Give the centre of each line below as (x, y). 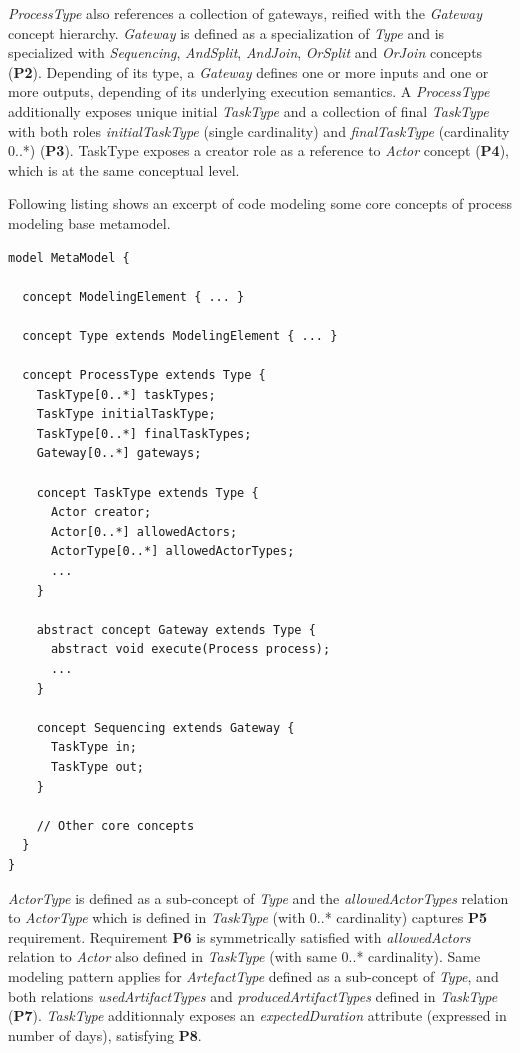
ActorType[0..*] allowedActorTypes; (172, 551)
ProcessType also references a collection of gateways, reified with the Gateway (245, 13)
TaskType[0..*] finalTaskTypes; (144, 433)
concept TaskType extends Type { (147, 492)
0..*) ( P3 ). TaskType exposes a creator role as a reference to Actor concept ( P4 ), (258, 150)
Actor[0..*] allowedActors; (144, 531)
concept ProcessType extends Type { (144, 375)
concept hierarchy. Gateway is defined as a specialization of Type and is (226, 32)
